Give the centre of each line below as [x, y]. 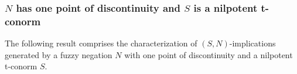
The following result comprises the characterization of [101, 43]
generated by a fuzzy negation [59, 54]
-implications [252, 43]
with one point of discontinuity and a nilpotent [209, 54]
